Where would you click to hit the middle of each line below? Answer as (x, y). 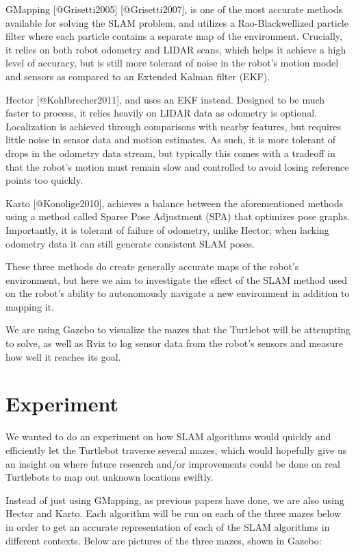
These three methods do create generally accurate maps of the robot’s (152, 266)
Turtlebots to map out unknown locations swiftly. (110, 477)
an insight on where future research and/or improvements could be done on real (173, 463)
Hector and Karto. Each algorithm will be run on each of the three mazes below (174, 513)
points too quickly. (44, 180)
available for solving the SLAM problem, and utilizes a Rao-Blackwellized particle (177, 22)
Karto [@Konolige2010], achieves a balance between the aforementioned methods (175, 203)
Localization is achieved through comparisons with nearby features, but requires (174, 126)
